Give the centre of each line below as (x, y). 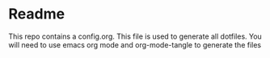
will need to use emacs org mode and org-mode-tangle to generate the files (135, 44)
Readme (37, 14)
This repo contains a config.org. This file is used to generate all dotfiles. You (135, 36)
